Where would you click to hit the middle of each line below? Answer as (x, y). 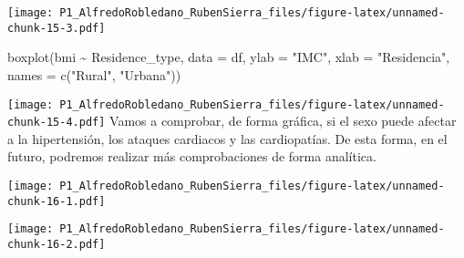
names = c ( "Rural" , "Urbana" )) (94, 74)
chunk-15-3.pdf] (57, 28)
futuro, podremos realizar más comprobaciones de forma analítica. (192, 156)
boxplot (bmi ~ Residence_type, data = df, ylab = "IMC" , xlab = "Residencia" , (229, 57)
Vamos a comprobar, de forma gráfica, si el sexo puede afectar (283, 121)
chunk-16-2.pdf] (57, 244)
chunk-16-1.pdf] (57, 201)
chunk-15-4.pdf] (57, 123)
